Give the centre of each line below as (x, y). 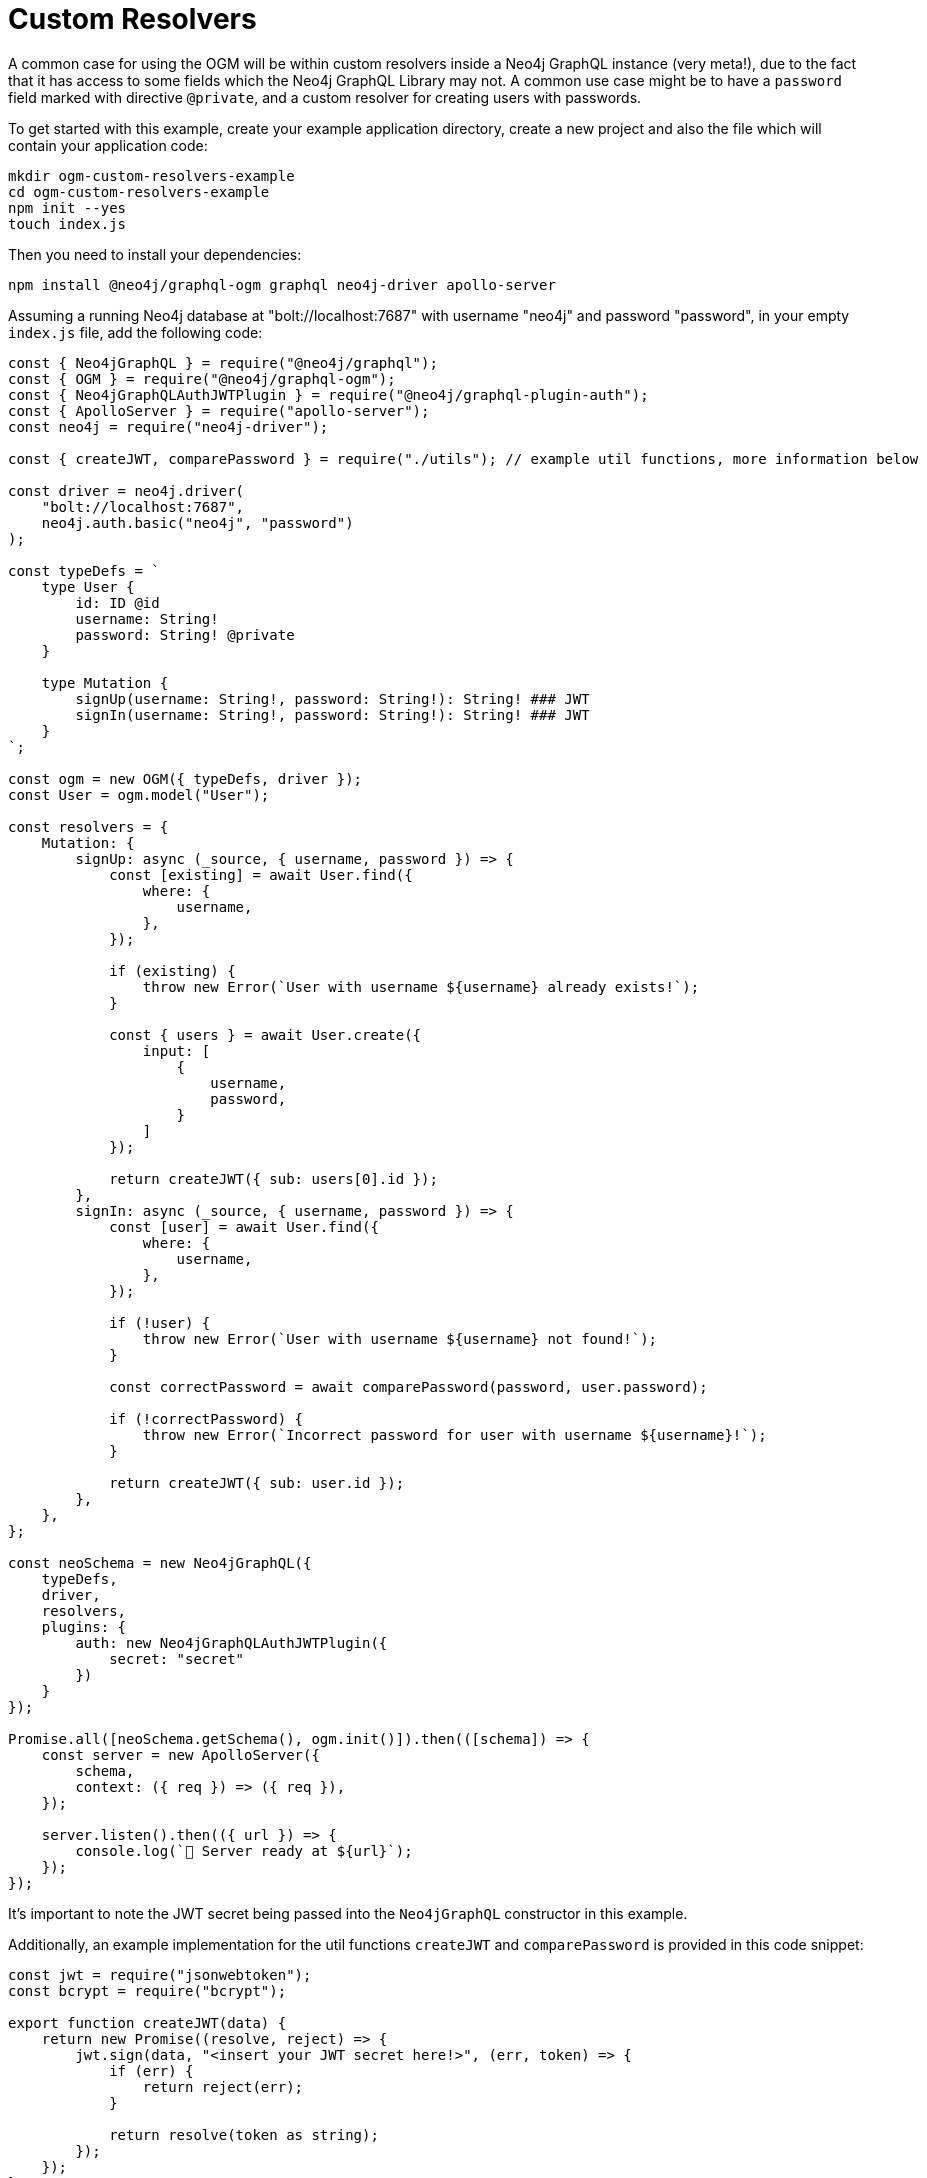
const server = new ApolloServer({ (180, 1754)
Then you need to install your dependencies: (155, 254)
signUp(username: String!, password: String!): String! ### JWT (332, 698)
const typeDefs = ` (84, 570)
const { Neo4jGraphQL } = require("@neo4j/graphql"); (223, 362)
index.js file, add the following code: (135, 332)
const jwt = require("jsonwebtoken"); (160, 1974)
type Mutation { (105, 682)
